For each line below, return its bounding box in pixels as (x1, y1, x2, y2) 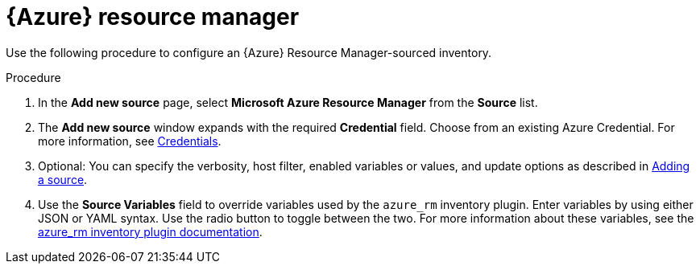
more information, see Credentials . (38, 133, 222, 148)
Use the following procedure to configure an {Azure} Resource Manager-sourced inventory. (6, 45, 492, 59)
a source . (38, 172, 88, 186)
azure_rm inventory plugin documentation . (38, 224, 263, 239)
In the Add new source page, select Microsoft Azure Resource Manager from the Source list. (38, 95, 538, 109)
